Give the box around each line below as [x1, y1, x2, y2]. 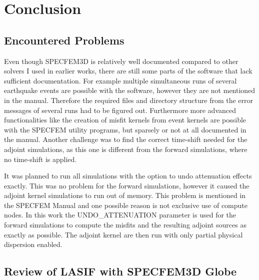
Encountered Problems [4, 32, 124, 47]
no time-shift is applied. [4, 153, 77, 164]
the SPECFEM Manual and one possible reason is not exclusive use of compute [4, 199, 248, 210]
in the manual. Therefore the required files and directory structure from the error [4, 94, 253, 105]
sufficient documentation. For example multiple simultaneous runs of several [4, 75, 237, 85]
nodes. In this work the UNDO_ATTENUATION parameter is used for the [4, 209, 236, 220]
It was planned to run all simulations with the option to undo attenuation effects [4, 170, 252, 181]
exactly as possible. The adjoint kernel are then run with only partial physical [4, 229, 243, 239]
